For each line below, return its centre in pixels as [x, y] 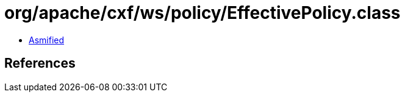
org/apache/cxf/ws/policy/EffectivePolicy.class [202, 13]
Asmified [47, 40]
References [40, 63]
